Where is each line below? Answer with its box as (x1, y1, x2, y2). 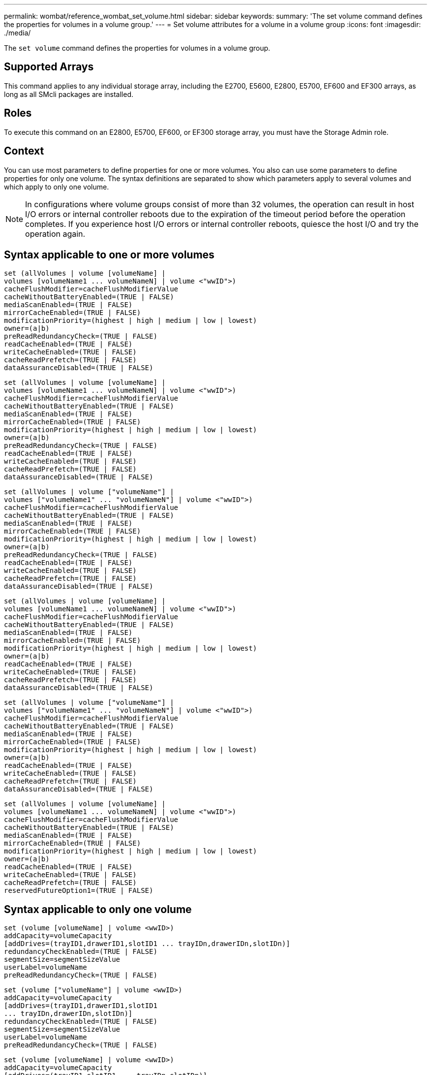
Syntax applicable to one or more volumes (4, 248, 215, 261)
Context (4, 145, 44, 158)
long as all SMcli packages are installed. (4, 90, 133, 98)
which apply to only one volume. (4, 182, 109, 191)
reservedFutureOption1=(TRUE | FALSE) (4, 886, 154, 895)
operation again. (25, 228, 86, 239)
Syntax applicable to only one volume (4, 903, 192, 916)
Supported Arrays (4, 61, 94, 73)
